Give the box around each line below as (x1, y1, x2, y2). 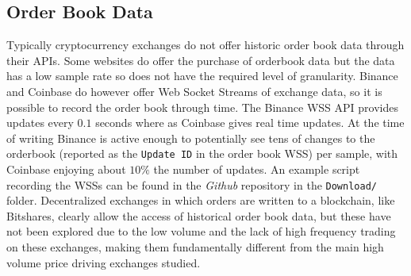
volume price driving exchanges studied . (6, 254, 201, 270)
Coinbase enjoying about (6, 161, 126, 178)
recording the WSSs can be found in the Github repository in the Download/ (6, 176, 377, 193)
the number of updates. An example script (153, 161, 360, 178)
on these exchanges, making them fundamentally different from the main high (6, 239, 384, 255)
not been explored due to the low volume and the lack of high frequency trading (6, 223, 396, 240)
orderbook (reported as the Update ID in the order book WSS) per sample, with (6, 145, 398, 162)
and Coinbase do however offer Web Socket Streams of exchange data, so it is (6, 82, 382, 99)
